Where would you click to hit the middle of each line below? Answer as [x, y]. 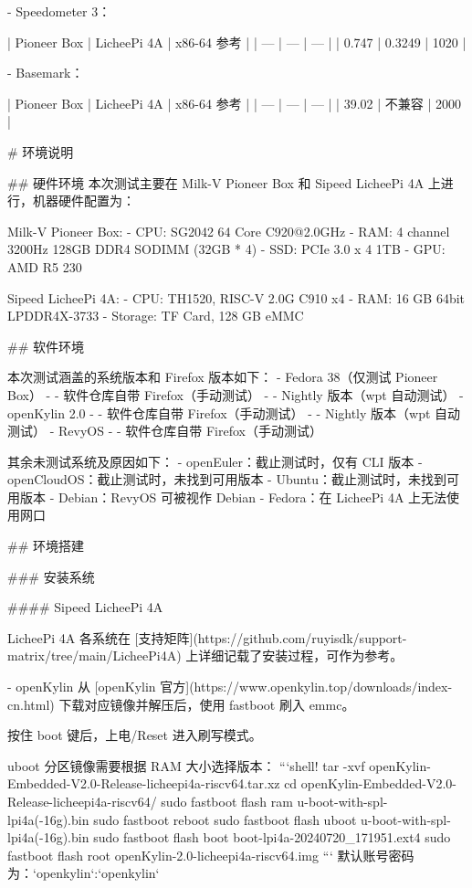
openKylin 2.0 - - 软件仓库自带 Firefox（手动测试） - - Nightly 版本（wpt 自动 [234, 412]
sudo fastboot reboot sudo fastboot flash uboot [225, 819]
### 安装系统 [51, 576]
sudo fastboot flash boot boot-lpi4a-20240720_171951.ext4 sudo [272, 837]
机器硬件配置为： [84, 201]
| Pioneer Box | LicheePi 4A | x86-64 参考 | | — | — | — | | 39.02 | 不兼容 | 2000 [234, 103]
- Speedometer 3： [59, 11]
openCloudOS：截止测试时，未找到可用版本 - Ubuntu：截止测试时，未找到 [227, 479]
